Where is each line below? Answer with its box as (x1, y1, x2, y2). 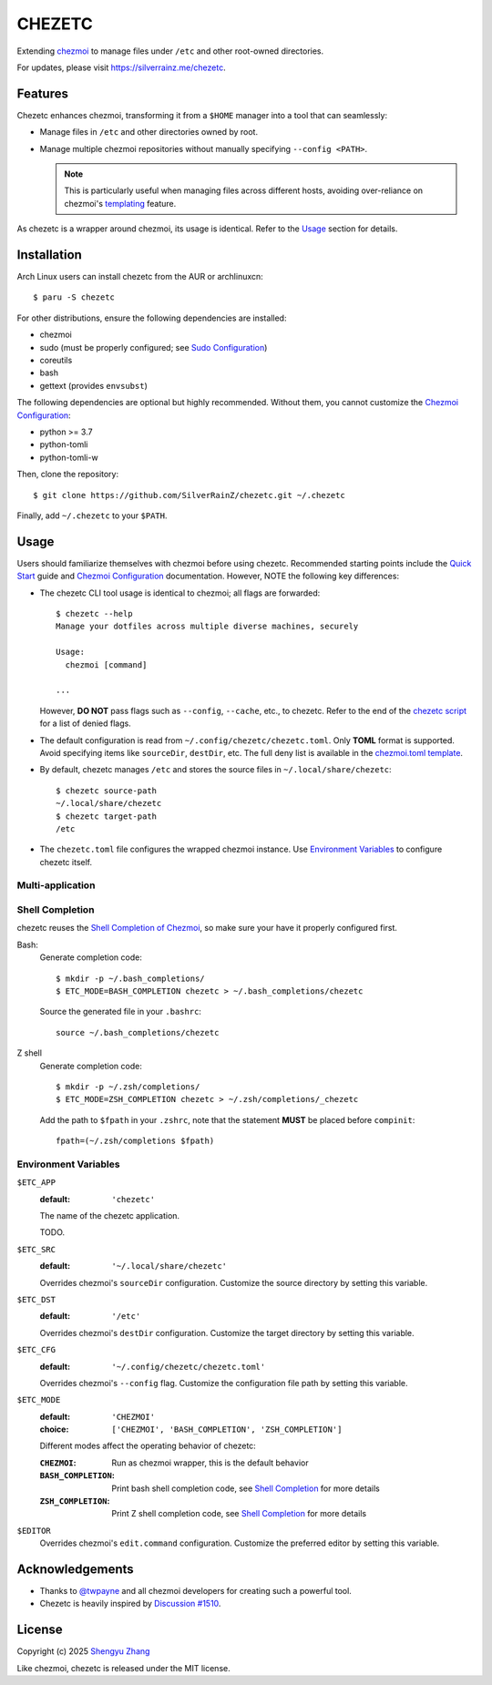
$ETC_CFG (16, 1344, 56, 1355)
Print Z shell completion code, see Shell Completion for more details (111, 1508, 367, 1519)
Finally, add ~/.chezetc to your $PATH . (16, 510, 168, 521)
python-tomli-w (39, 452, 99, 463)
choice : (39, 1424, 69, 1435)
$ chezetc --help (56, 608, 133, 619)
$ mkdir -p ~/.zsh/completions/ (56, 1081, 200, 1092)
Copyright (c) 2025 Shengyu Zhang (16, 1646, 150, 1657)
